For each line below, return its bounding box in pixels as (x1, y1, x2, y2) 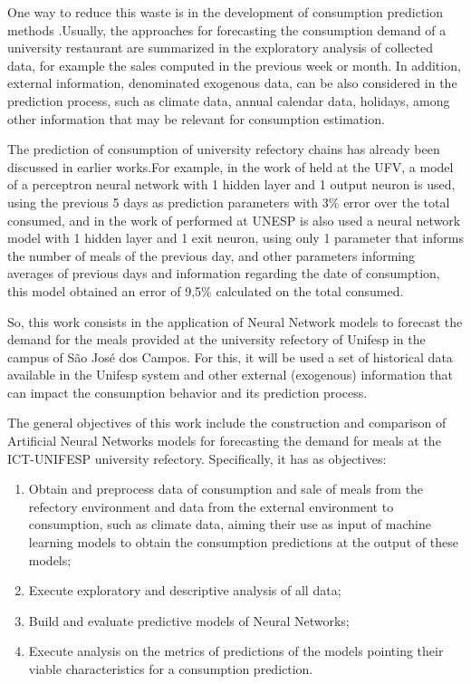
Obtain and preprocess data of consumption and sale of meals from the (28, 479, 424, 498)
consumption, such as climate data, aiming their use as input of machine (28, 515, 431, 534)
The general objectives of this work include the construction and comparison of (7, 413, 447, 432)
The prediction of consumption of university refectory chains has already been (7, 140, 440, 159)
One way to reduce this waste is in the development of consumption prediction (7, 3, 444, 21)
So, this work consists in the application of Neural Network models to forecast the (7, 312, 463, 331)
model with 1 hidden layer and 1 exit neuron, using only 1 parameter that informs (7, 228, 464, 247)
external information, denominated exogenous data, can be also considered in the (7, 73, 457, 92)
